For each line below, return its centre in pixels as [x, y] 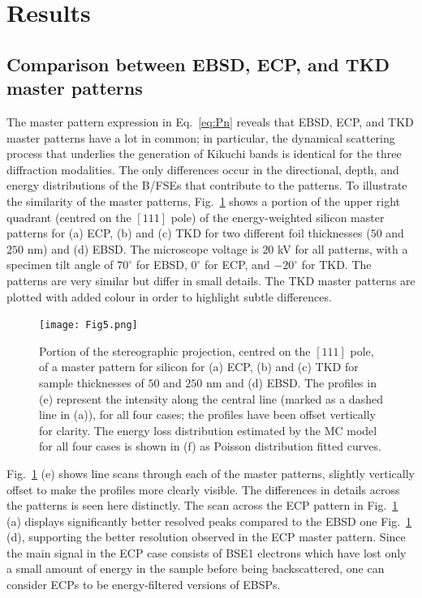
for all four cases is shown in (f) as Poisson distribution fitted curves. [210, 446]
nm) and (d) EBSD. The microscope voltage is [143, 248]
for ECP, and [237, 265]
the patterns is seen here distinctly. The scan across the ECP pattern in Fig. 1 [202, 505]
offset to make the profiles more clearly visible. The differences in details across [203, 489]
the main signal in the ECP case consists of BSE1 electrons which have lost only [207, 552]
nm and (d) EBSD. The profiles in [291, 382]
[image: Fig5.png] [88, 325]
